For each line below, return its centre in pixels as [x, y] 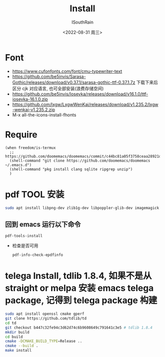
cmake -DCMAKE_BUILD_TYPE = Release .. [44, 341]
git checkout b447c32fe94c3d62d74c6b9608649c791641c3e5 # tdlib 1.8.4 [79, 328]
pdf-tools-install [24, 236]
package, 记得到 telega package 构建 [81, 301]
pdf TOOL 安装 [35, 194]
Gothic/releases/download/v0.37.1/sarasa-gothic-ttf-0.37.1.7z [74, 82]
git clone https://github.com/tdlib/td [46, 319]
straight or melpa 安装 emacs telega [79, 288]
